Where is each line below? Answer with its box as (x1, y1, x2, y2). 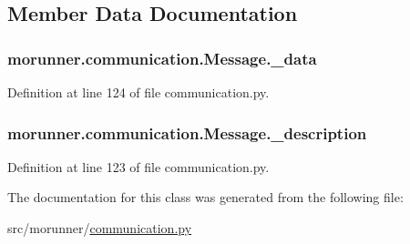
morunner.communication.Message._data (7, 46, 317, 69)
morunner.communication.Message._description (7, 121, 367, 144)
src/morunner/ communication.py (7, 219, 192, 237)
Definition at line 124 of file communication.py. (7, 83, 270, 101)
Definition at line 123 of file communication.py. (7, 157, 270, 176)
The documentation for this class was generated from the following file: (7, 188, 404, 207)
